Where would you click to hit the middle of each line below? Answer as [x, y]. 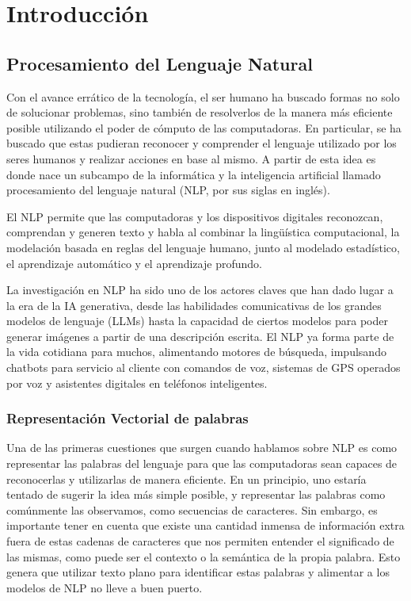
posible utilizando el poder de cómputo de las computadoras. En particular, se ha [204, 127]
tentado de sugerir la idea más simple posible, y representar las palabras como [196, 494]
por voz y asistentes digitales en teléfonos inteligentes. [137, 383]
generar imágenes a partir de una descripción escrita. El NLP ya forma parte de [200, 336]
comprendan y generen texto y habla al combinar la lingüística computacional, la [203, 232]
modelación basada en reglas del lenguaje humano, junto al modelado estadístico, [203, 247]
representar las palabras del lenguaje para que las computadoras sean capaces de [202, 463]
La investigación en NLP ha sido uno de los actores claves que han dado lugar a [200, 290]
